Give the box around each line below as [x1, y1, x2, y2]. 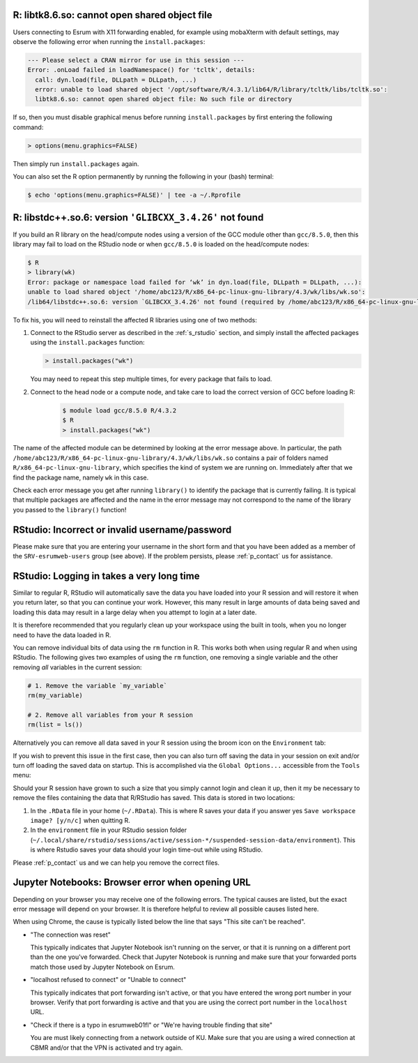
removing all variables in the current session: [13, 663, 142, 671]
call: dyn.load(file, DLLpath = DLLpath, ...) [35, 75, 197, 84]
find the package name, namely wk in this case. [13, 473, 149, 482]
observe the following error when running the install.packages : [13, 37, 206, 45]
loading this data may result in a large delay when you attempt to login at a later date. [13, 608, 257, 616]
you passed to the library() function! [13, 505, 127, 514]
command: [13, 123, 44, 131]
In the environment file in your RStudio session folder [30, 826, 187, 834]
